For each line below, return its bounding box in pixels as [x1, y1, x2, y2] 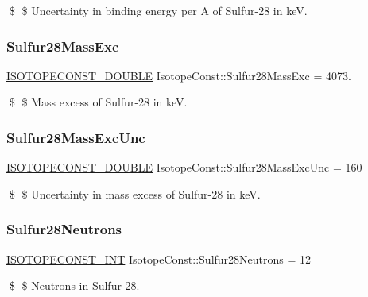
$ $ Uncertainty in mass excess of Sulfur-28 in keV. [9, 185, 261, 202]
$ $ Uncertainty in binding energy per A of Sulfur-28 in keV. [9, 2, 308, 18]
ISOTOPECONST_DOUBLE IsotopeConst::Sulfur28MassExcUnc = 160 [6, 159, 362, 175]
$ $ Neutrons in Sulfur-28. [9, 277, 140, 294]
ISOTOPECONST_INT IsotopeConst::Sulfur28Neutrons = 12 [6, 250, 312, 267]
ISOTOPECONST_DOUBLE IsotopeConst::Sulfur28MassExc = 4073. [6, 67, 351, 83]
